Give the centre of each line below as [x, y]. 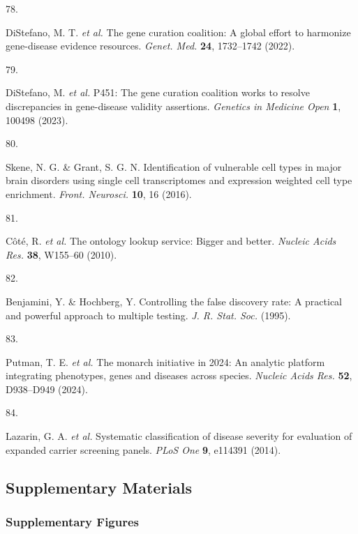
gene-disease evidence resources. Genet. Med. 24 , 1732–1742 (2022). [150, 46]
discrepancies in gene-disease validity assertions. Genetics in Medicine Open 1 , [173, 106]
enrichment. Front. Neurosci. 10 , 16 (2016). [99, 193]
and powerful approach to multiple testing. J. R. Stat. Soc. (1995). [148, 315]
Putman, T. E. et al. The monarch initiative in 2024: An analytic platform [165, 361]
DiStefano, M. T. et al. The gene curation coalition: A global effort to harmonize [178, 32]
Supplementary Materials [99, 487]
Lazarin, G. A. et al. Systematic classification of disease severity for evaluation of [179, 436]
